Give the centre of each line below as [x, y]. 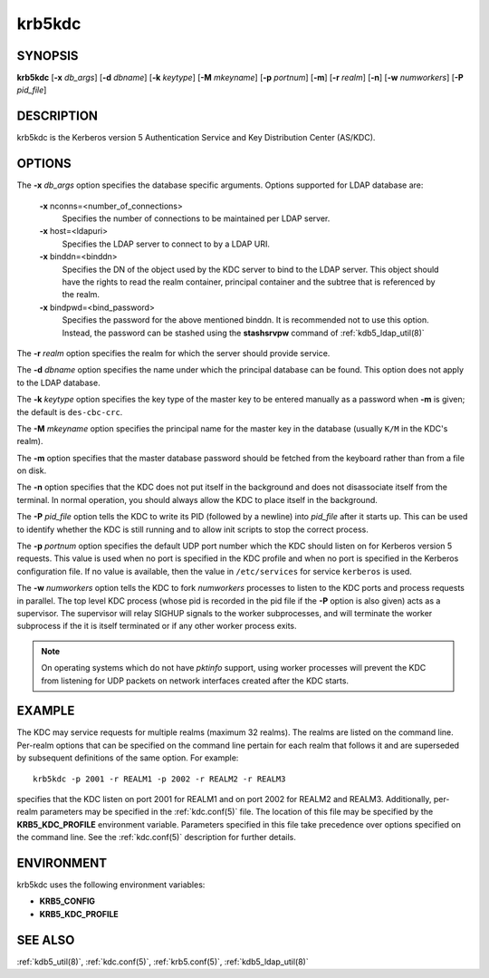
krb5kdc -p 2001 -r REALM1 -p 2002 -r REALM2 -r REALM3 [159, 779]
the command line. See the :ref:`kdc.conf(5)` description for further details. [156, 838]
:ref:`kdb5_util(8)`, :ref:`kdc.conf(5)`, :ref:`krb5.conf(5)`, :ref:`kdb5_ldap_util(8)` [163, 962]
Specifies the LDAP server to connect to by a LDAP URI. [166, 244]
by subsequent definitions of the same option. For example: [128, 758]
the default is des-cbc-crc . [70, 412]
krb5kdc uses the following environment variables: [111, 885]
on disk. [32, 470]
